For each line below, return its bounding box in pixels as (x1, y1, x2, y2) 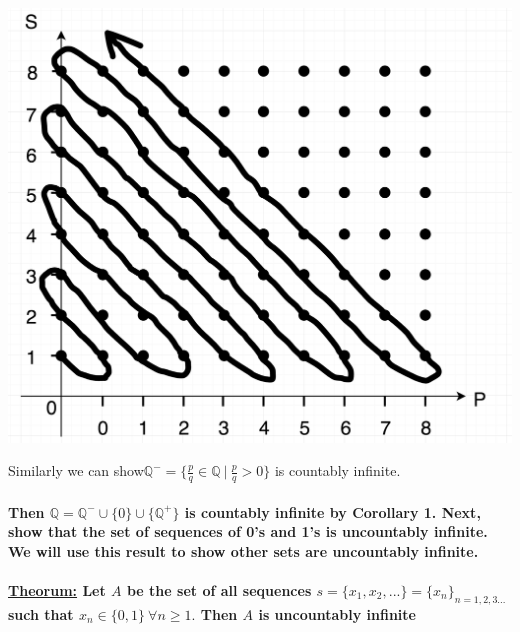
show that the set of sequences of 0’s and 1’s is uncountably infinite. (8, 521, 488, 542)
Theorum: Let (8, 579, 106, 600)
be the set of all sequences (126, 579, 312, 600)
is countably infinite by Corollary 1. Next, (184, 501, 481, 522)
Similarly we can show (8, 460, 144, 481)
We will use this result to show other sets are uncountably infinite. (8, 540, 479, 561)
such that (8, 603, 74, 624)
